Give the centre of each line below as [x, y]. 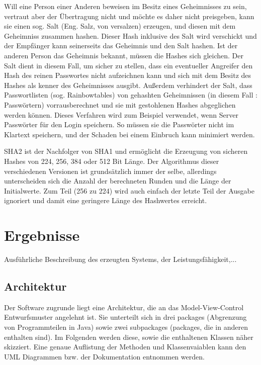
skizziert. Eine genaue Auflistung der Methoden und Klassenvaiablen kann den [125, 347]
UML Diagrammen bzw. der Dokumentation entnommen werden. [104, 356]
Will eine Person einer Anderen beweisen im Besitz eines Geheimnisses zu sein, [125, 6]
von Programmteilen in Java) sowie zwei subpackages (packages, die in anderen [126, 327]
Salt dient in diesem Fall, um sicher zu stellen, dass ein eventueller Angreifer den [128, 65]
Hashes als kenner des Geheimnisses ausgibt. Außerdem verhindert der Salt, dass [128, 85]
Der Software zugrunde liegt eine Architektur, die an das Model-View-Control [124, 307]
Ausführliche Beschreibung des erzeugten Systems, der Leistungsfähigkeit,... [120, 259]
